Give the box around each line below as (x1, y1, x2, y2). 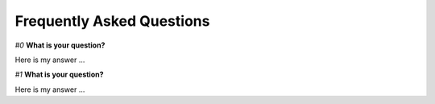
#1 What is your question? (14, 69, 104, 80)
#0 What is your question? (14, 40, 106, 50)
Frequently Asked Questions (14, 12, 210, 30)
